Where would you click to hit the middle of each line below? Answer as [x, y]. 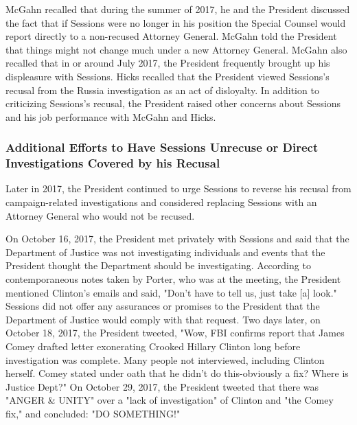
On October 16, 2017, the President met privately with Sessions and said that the [177, 239]
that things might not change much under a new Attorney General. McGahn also [176, 49]
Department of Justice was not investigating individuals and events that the [165, 252]
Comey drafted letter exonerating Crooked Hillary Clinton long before [153, 346]
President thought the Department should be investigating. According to [158, 265]
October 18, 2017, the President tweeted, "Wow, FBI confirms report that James [175, 333]
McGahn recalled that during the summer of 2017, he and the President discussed [178, 9]
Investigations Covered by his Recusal [113, 163]
